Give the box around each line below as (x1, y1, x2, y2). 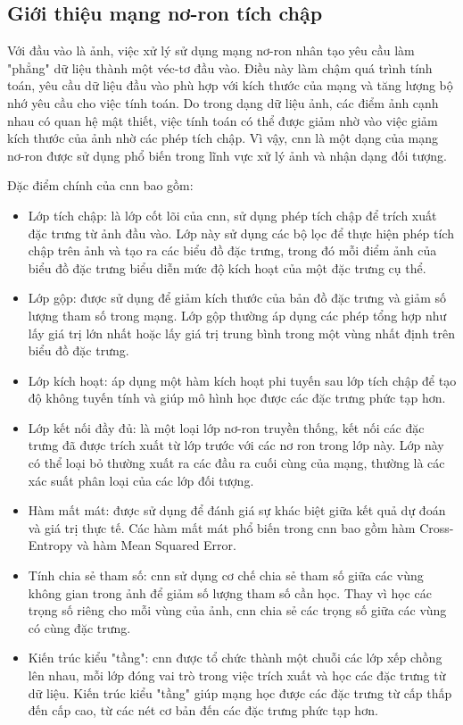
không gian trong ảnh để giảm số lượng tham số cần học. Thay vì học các (28, 583, 432, 602)
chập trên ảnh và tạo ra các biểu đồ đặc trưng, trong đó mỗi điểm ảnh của (28, 241, 437, 260)
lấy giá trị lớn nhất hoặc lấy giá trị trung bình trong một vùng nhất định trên (28, 323, 456, 342)
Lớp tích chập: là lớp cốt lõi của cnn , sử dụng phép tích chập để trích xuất (28, 205, 437, 224)
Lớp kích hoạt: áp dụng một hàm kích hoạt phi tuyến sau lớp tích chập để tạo (28, 371, 457, 389)
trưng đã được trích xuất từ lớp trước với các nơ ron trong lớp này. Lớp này (28, 436, 444, 454)
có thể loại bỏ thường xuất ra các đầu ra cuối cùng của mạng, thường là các (28, 454, 445, 472)
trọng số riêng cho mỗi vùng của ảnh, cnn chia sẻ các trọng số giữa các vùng (28, 601, 447, 620)
